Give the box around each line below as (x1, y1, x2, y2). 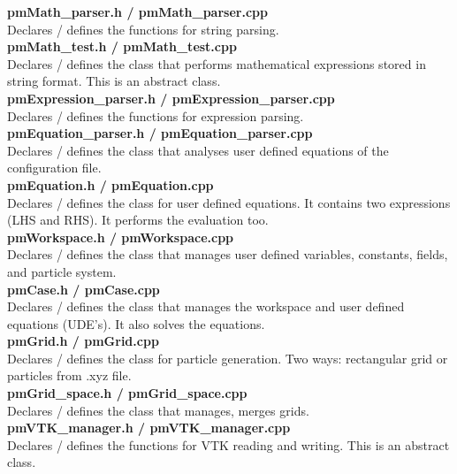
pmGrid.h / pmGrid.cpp (7, 332, 159, 350)
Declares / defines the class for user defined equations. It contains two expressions (7, 193, 451, 211)
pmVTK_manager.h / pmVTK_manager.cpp (7, 418, 291, 437)
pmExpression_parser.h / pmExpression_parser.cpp (7, 88, 335, 107)
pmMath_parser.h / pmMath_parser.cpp (7, 3, 268, 20)
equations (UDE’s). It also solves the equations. (7, 314, 265, 333)
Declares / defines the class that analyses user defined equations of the (7, 141, 389, 159)
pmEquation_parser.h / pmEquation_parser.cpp (7, 124, 313, 142)
